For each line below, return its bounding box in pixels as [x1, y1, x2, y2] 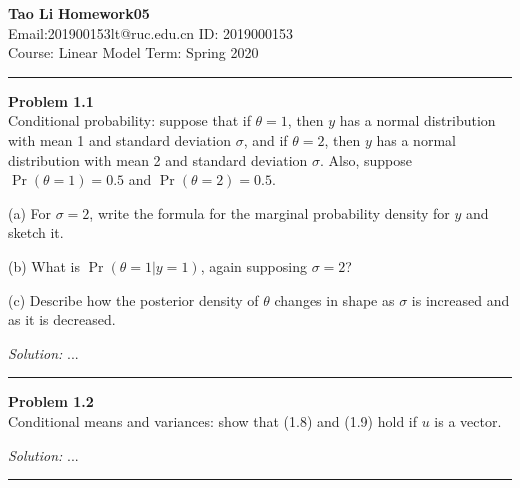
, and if [243, 129, 288, 150]
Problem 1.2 [8, 391, 94, 412]
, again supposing [200, 255, 307, 276]
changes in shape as [274, 289, 395, 310]
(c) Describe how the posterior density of [8, 289, 259, 310]
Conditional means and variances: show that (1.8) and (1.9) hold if [8, 410, 418, 431]
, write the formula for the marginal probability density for [89, 202, 450, 223]
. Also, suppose [320, 149, 413, 170]
